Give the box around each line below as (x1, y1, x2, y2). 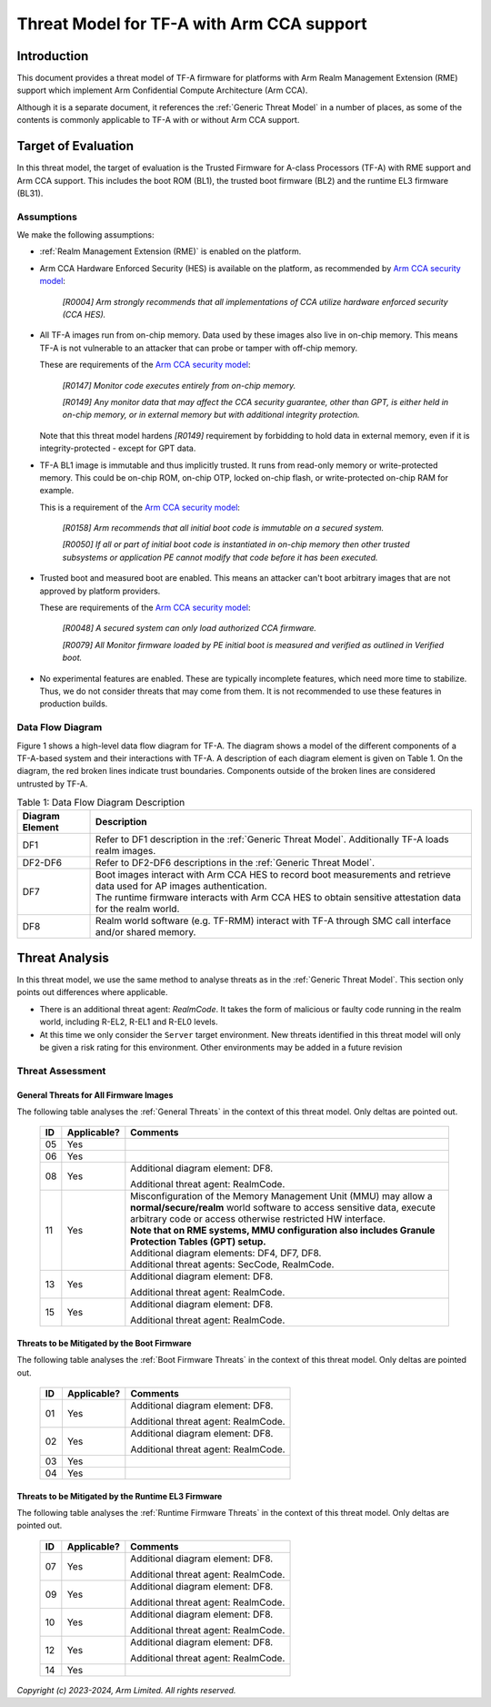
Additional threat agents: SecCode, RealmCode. (130, 1258, 335, 1271)
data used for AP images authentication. (95, 879, 267, 892)
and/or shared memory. (95, 926, 196, 939)
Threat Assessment (16, 1064, 106, 1077)
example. (39, 485, 75, 496)
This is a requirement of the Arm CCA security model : (39, 502, 241, 513)
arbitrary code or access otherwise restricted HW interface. (130, 1213, 386, 1225)
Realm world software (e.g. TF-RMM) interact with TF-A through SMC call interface (95, 915, 452, 928)
